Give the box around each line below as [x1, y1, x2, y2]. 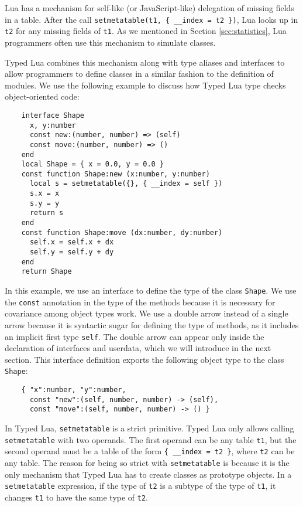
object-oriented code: [5, 90, 80, 103]
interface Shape [21, 111, 85, 120]
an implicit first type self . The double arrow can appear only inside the [5, 330, 264, 342]
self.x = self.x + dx [29, 238, 114, 247]
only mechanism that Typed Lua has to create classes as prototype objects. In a [5, 468, 292, 480]
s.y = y [29, 199, 60, 207]
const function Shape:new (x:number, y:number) [21, 169, 210, 178]
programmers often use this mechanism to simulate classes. [5, 36, 216, 48]
